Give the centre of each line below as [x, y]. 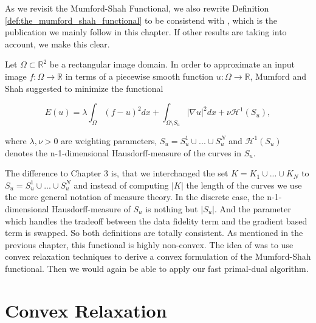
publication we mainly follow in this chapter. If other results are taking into [146, 32]
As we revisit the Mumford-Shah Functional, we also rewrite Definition [137, 8]
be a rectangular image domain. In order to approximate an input [172, 64]
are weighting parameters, [109, 140]
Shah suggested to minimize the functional [84, 88]
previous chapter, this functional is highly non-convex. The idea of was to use [149, 244]
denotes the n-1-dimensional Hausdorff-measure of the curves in [123, 152]
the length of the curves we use [244, 185]
